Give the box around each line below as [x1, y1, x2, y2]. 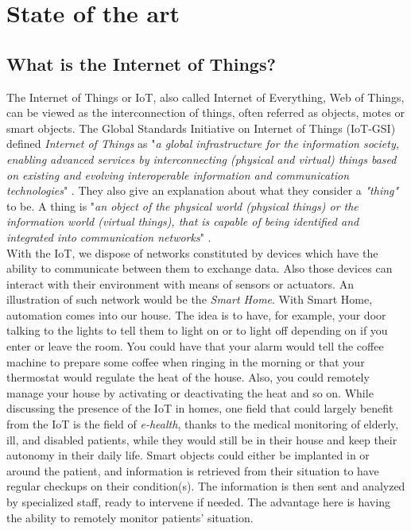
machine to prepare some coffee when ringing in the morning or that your [6, 353, 365, 370]
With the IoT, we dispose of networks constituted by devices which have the [6, 244, 378, 261]
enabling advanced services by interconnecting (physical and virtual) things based [6, 150, 397, 167]
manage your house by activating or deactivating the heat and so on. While [6, 384, 374, 401]
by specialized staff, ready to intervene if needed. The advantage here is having [6, 494, 390, 510]
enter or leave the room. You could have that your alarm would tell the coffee [6, 338, 384, 355]
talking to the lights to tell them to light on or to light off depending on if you [6, 322, 388, 339]
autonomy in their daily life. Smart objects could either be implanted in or [6, 447, 370, 463]
